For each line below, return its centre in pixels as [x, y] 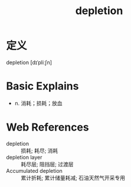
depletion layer [24, 157]
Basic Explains [42, 86]
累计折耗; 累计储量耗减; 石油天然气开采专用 [73, 178]
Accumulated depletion [35, 171]
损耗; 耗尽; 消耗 [40, 151]
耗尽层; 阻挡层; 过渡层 [47, 164]
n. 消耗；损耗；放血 [39, 103]
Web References [48, 127]
